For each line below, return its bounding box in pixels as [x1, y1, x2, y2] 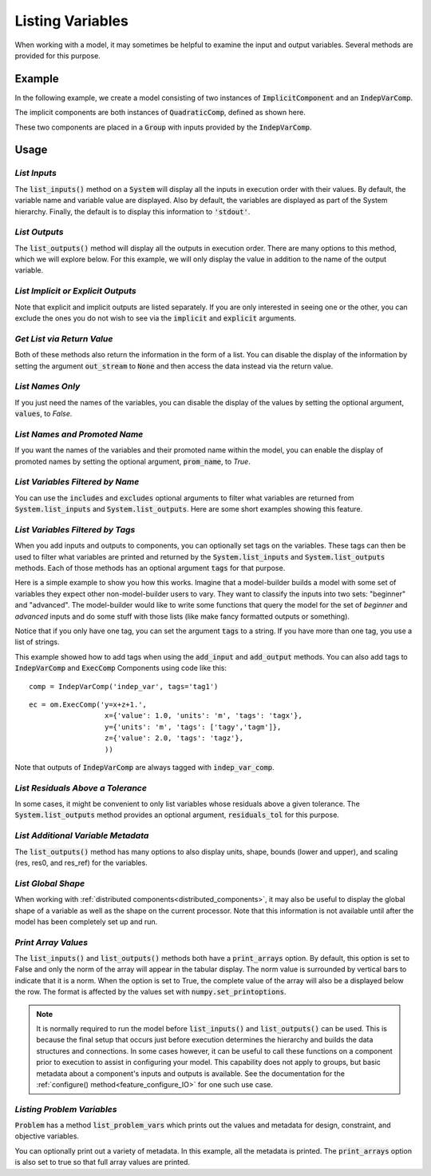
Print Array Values [14, 936, 88, 947]
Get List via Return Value [14, 333, 113, 344]
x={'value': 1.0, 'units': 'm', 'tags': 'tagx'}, [104, 712, 302, 720]
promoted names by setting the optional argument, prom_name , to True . [14, 456, 251, 466]
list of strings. [14, 637, 60, 647]
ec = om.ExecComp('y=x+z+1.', [29, 700, 148, 709]
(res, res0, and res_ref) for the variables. [14, 858, 148, 867]
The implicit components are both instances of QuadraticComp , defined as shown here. [14, 108, 306, 118]
